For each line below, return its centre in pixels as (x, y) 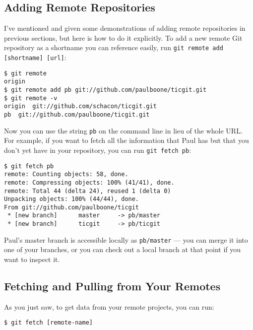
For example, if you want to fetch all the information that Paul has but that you (126, 140)
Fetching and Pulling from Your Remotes (112, 286)
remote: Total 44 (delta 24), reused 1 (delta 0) (88, 191)
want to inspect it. (32, 259)
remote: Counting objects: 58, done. (66, 174)
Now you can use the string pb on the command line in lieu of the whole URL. (123, 130)
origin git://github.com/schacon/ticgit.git (80, 106)
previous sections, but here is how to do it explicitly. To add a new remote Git (123, 37)
